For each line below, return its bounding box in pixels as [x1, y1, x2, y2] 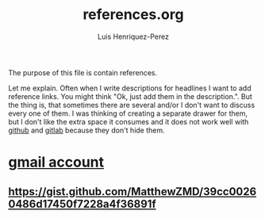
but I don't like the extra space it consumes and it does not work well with [8, 117, 249, 126]
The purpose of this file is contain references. [8, 67, 158, 77]
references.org [83, 6, 184, 24]
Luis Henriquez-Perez [98, 32, 169, 41]
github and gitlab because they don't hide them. [8, 125, 165, 135]
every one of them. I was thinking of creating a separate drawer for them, [8, 109, 248, 118]
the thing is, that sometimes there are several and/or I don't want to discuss [8, 100, 255, 109]
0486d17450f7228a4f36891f [8, 197, 156, 211]
